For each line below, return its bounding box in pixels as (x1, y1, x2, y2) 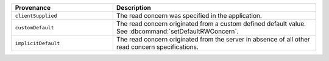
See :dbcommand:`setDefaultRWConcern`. (116, 27, 239, 35)
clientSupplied (15, 12, 57, 19)
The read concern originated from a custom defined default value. (116, 20, 306, 27)
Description (116, 4, 152, 12)
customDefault (15, 24, 54, 30)
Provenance (15, 4, 51, 12)
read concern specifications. (116, 43, 199, 51)
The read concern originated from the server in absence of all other (116, 35, 310, 43)
